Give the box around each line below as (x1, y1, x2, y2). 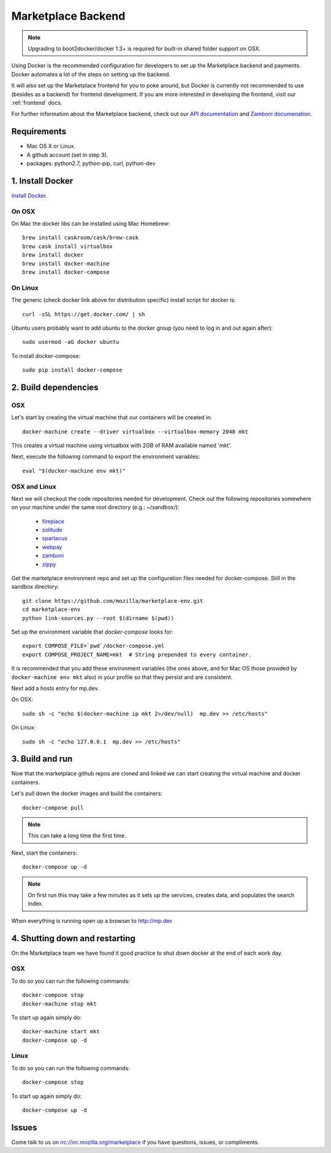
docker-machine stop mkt (22, 1000, 97, 1007)
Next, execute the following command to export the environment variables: (11, 453, 200, 460)
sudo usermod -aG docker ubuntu (22, 338, 120, 346)
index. (28, 900, 44, 907)
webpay (42, 543, 63, 551)
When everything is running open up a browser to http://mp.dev (11, 917, 173, 924)
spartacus (42, 535, 67, 542)
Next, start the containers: (11, 849, 78, 856)
